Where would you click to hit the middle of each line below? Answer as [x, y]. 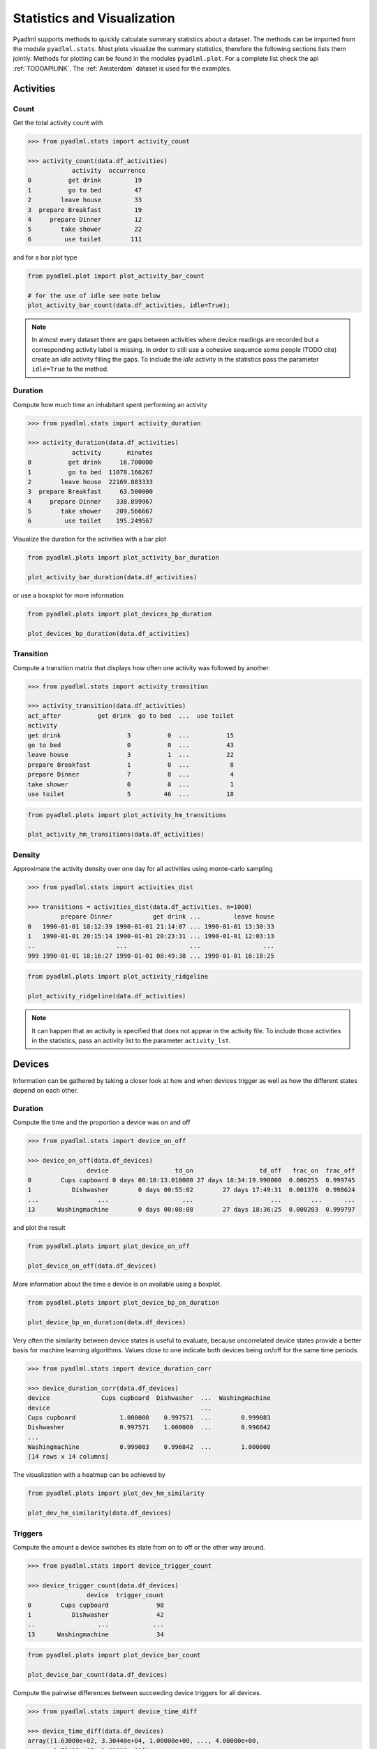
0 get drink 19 [85, 180]
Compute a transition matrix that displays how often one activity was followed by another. [141, 667]
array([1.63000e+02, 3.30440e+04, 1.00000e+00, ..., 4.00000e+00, [143, 1741]
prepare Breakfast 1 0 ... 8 [131, 765]
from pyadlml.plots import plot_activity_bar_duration [123, 558]
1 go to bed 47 [85, 190]
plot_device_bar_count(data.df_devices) [97, 1675]
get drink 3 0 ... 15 [131, 735]
